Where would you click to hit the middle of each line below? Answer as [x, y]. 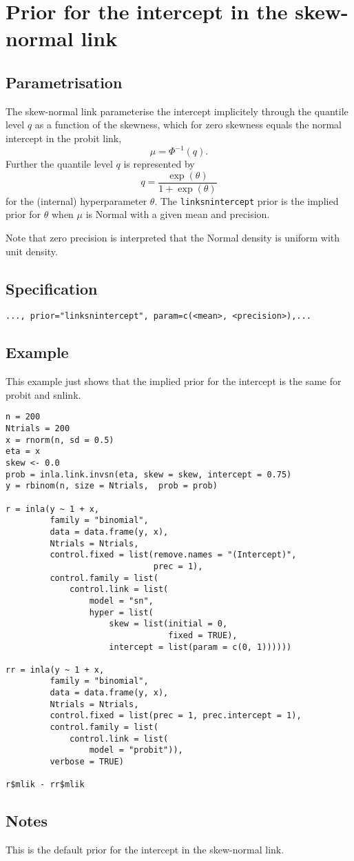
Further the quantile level [59, 164]
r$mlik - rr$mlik [45, 785]
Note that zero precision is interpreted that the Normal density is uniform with [173, 237]
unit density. [32, 251]
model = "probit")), [136, 750]
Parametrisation [64, 82]
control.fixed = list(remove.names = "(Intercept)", [173, 555]
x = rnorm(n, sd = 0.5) [60, 440]
